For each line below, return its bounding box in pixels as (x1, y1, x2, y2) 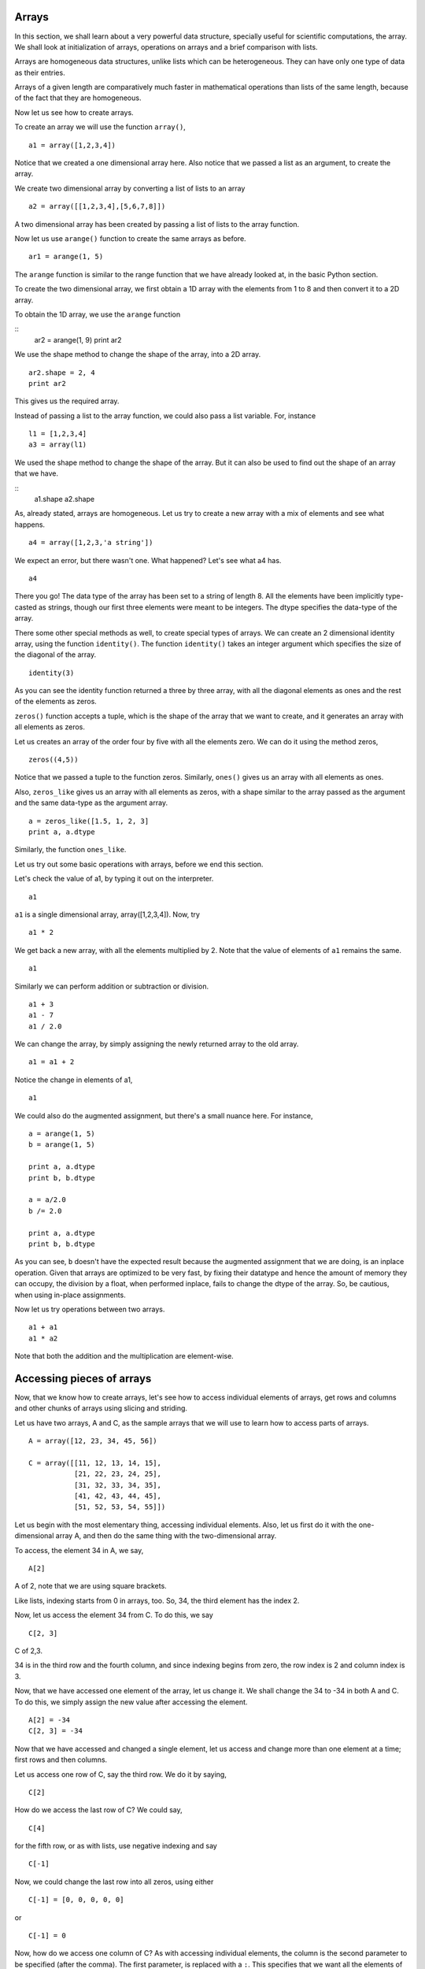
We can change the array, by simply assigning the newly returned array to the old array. (14, 1040, 299, 1049)
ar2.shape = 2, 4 (28, 368, 95, 377)
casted (14, 603, 37, 612)
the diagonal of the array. (14, 650, 97, 659)
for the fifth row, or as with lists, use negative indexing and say (14, 1841, 218, 1851)
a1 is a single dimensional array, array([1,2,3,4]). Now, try (14, 910, 201, 919)
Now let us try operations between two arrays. (14, 1304, 165, 1314)
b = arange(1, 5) (28, 1140, 95, 1149)
